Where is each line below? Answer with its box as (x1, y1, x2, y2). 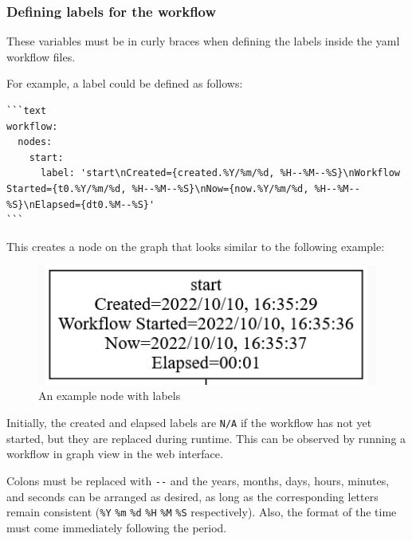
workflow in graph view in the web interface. (6, 445, 223, 462)
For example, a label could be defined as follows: (6, 75, 243, 92)
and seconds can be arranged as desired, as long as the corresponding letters (6, 488, 379, 504)
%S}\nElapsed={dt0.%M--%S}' (6, 198, 155, 210)
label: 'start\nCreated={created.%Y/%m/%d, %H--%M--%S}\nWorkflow (40, 167, 400, 179)
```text (6, 105, 47, 116)
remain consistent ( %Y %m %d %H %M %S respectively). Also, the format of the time (6, 504, 397, 520)
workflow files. (6, 48, 76, 65)
